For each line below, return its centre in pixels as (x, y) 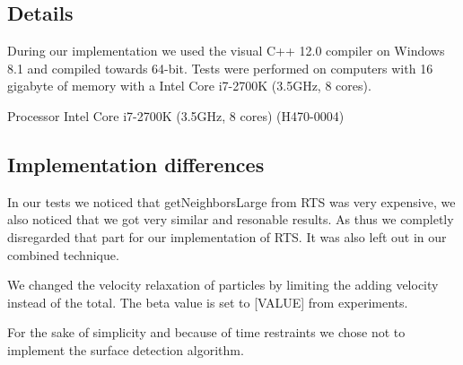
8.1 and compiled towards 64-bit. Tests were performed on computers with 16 (220, 68)
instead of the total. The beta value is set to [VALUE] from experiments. (208, 302)
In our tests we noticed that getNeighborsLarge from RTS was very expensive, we (231, 201)
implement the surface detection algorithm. (126, 349)
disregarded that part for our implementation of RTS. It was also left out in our (227, 236)
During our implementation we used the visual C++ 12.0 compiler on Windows (226, 51)
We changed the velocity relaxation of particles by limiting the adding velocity (223, 285)
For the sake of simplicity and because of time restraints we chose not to (206, 332)
